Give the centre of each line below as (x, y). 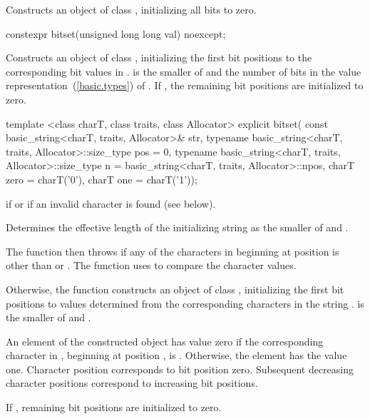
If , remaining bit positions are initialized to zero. (114, 407)
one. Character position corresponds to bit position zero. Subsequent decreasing (180, 369)
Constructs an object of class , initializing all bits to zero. (131, 9)
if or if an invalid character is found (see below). (111, 203)
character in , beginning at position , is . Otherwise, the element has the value (176, 355)
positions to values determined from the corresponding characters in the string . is (185, 303)
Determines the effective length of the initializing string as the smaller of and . (177, 227)
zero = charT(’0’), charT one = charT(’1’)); (102, 179)
